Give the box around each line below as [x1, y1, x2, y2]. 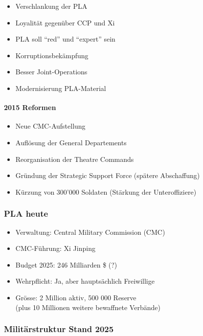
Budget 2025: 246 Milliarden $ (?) [15, 259, 117, 269]
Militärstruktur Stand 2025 [4, 323, 114, 335]
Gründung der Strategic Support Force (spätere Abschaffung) [15, 170, 200, 180]
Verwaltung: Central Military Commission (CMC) [15, 226, 165, 237]
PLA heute [4, 207, 48, 220]
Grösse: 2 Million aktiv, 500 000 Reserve [15, 292, 136, 302]
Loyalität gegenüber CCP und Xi [15, 17, 115, 27]
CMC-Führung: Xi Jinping [15, 243, 95, 253]
